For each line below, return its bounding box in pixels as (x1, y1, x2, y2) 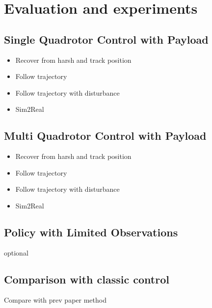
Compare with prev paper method (4, 294, 106, 305)
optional (4, 247, 28, 257)
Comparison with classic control (4, 271, 169, 286)
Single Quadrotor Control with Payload (4, 31, 209, 47)
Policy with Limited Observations (4, 224, 178, 239)
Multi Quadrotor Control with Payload (4, 128, 207, 143)
